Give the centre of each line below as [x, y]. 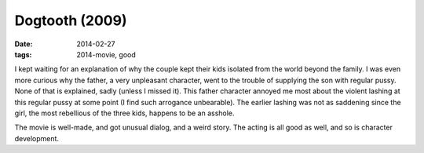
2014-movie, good [106, 54]
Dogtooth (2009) [71, 20]
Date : [24, 44]
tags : [23, 54]
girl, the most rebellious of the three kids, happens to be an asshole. [124, 113]
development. [37, 138]
